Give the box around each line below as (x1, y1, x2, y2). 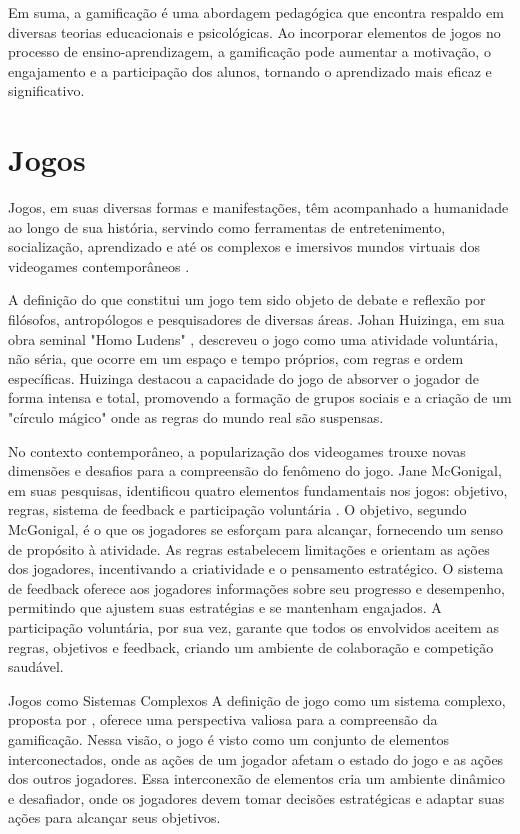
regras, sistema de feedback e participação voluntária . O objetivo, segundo (8, 499, 467, 520)
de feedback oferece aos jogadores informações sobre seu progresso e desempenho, (8, 577, 505, 598)
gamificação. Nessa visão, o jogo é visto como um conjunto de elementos (8, 728, 449, 749)
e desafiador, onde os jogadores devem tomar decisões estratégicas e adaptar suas (8, 787, 505, 808)
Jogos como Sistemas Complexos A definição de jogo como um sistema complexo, (8, 689, 506, 710)
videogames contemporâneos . (8, 255, 190, 276)
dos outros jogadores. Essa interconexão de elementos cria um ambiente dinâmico (8, 768, 505, 789)
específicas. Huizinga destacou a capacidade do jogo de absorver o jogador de (8, 367, 479, 388)
